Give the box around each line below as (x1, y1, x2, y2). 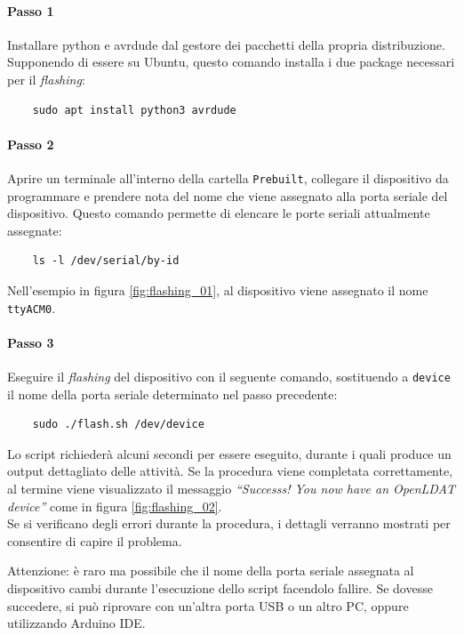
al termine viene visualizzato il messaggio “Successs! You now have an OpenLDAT (7, 479, 455, 498)
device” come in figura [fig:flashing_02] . (7, 496, 222, 515)
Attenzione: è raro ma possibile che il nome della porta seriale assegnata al (7, 561, 414, 580)
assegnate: (7, 221, 62, 239)
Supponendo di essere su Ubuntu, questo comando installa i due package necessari (7, 52, 455, 71)
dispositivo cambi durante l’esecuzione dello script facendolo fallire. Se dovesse (7, 579, 433, 598)
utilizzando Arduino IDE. (7, 614, 146, 632)
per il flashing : (7, 69, 85, 88)
